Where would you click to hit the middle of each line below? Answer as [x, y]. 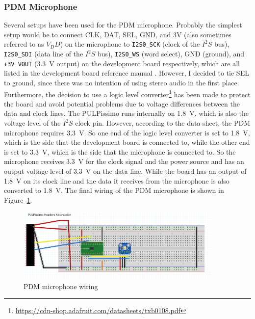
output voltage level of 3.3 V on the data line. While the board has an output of [125, 171]
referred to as [24, 44]
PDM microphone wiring [61, 286]
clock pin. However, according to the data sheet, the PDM [163, 123]
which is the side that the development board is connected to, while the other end [127, 142]
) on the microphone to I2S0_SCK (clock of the [130, 44]
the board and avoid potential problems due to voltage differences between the [122, 103]
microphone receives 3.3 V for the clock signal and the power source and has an [124, 161]
